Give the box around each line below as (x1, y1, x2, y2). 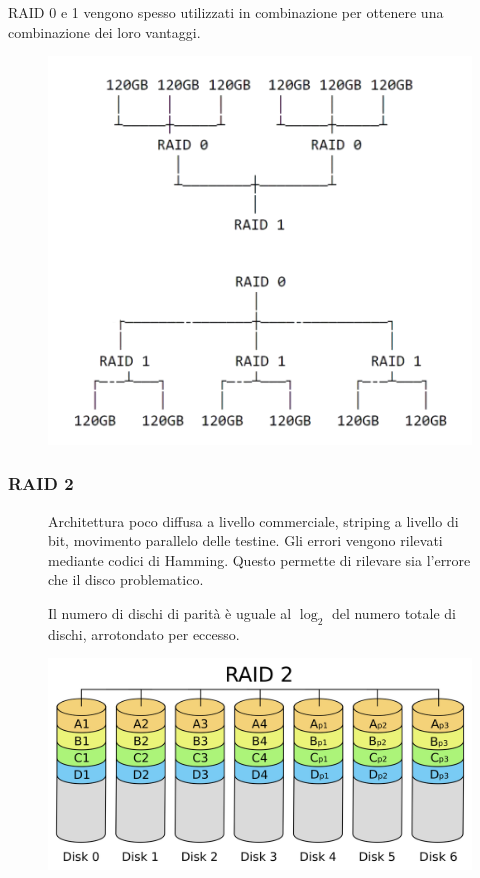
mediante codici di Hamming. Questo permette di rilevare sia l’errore (48, 549, 471, 570)
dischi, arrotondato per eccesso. (48, 623, 240, 644)
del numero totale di (331, 602, 456, 623)
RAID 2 (8, 471, 74, 496)
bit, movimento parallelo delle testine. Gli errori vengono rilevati (48, 530, 443, 551)
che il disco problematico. (48, 569, 204, 590)
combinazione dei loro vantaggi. (8, 21, 201, 42)
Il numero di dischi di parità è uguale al (48, 602, 292, 623)
